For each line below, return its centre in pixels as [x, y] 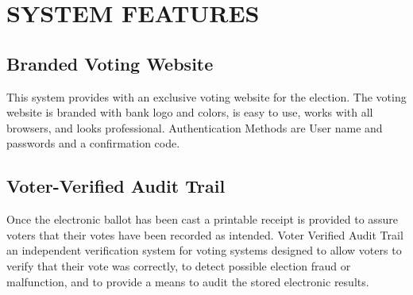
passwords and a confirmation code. [93, 143]
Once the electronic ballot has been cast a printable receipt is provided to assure [202, 219]
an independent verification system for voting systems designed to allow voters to [204, 250]
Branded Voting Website [110, 63]
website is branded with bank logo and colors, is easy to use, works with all [190, 112]
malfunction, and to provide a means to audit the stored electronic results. [188, 281]
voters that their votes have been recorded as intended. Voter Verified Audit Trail [205, 234]
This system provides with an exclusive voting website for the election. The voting [206, 96]
